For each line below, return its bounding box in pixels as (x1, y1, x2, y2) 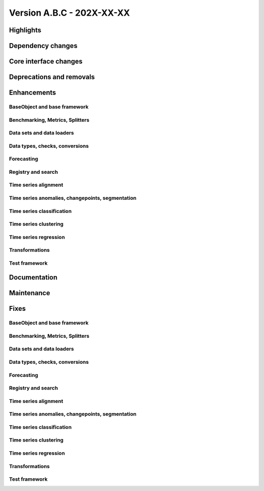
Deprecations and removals (9, 73, 95, 81)
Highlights (9, 26, 42, 34)
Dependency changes (9, 42, 78, 50)
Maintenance (9, 289, 50, 297)
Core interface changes (9, 57, 83, 66)
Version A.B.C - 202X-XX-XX (9, 7, 130, 18)
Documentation (9, 273, 58, 281)
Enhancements (9, 89, 56, 97)
